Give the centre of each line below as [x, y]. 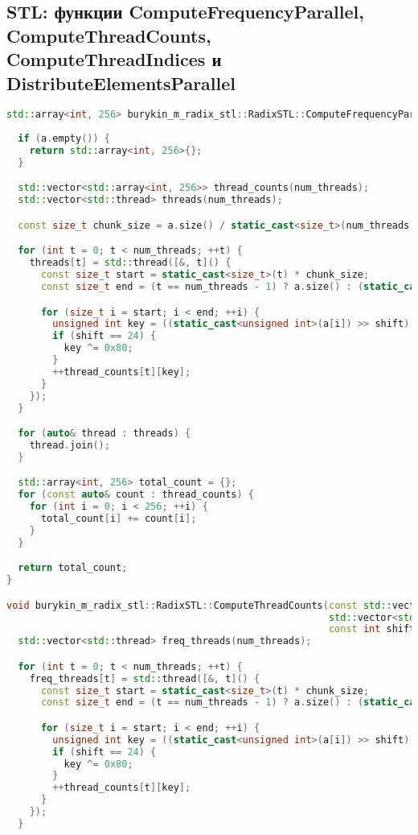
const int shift [372, 629]
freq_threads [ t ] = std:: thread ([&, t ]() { [145, 678]
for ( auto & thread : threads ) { [104, 434]
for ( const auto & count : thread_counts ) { [136, 495]
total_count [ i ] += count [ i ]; [119, 518]
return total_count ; [73, 568]
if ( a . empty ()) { [64, 139]
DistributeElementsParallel [121, 83]
